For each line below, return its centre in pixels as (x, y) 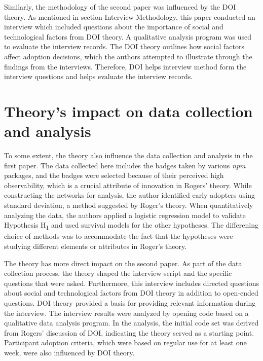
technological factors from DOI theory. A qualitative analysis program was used (128, 36)
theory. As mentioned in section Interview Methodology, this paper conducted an (130, 16)
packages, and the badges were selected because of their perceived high (114, 175)
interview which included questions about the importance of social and (114, 27)
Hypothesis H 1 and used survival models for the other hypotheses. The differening (131, 226)
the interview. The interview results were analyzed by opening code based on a (126, 313)
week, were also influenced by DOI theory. (69, 352)
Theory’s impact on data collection (128, 111)
